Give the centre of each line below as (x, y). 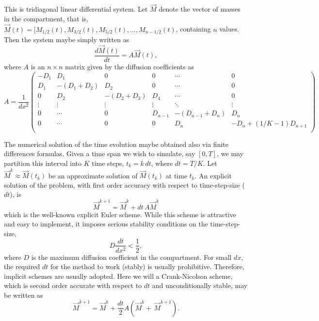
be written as (24, 295)
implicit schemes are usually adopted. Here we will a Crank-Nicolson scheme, (118, 276)
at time (176, 175)
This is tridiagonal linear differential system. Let (76, 9)
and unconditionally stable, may (200, 285)
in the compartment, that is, (46, 18)
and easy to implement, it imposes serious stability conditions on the (106, 224)
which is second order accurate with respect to (73, 285)
